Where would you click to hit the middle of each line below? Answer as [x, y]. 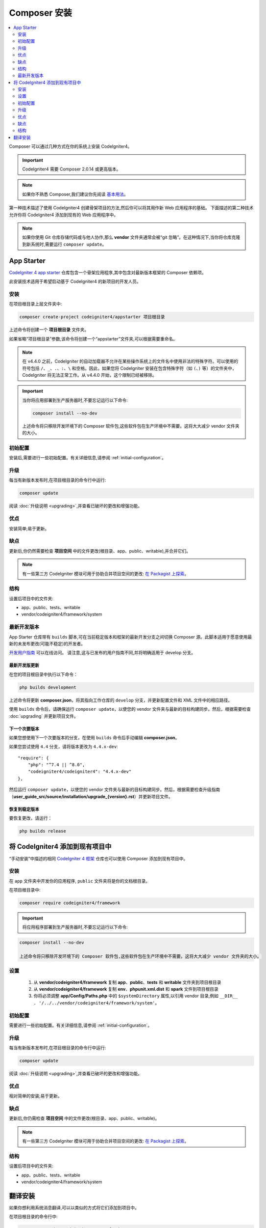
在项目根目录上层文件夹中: [36, 304]
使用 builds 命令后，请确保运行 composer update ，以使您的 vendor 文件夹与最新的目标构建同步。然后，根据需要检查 [130, 709]
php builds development [48, 687]
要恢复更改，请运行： [31, 818]
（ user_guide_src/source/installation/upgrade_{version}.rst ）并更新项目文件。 [91, 796]
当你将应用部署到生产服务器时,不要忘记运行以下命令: [75, 400]
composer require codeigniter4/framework [70, 903]
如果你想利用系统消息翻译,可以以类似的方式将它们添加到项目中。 [74, 1208]
